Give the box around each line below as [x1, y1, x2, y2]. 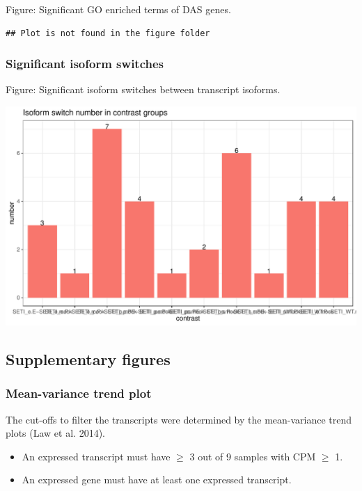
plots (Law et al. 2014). [6, 426, 105, 440]
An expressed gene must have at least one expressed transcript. [22, 472, 292, 487]
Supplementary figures [6, 348, 171, 369]
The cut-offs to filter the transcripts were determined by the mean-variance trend [6, 412, 352, 426]
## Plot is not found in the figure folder [6, 28, 210, 38]
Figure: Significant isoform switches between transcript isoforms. [6, 82, 281, 97]
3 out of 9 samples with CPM [189, 449, 316, 463]
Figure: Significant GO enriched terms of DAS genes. [6, 2, 231, 16]
